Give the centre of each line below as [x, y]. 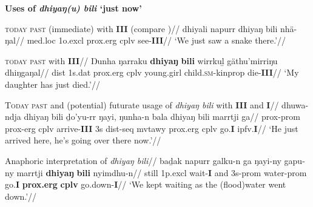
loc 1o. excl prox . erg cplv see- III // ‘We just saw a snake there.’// [166, 40]
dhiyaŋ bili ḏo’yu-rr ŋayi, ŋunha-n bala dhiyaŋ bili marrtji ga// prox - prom [162, 117]
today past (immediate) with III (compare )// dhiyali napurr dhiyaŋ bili [141, 28]
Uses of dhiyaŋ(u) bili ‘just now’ [73, 8]
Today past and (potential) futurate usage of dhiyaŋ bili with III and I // [142, 104]
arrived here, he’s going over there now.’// [83, 140]
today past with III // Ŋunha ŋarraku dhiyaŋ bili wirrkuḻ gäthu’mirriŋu [141, 60]
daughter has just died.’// [52, 84]
